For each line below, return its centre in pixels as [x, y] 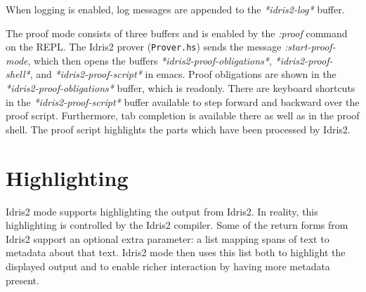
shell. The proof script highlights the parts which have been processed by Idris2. [178, 129]
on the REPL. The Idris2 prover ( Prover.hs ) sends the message [144, 47]
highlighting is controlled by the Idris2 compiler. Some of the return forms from [177, 225]
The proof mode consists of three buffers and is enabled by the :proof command [177, 33]
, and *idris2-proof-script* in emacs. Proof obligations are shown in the [183, 74]
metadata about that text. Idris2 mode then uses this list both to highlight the [176, 252]
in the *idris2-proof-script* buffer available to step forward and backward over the [183, 101]
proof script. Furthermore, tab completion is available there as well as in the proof [183, 115]
